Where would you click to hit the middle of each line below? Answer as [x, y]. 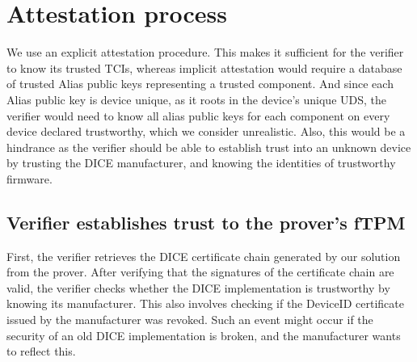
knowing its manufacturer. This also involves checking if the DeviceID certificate [205, 303]
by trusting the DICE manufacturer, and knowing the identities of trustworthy [201, 163]
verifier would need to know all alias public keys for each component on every [198, 115]
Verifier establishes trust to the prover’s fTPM [206, 222]
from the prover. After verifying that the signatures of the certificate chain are [200, 272]
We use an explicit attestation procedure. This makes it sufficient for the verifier [205, 52]
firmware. [29, 178]
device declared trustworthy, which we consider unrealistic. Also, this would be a [206, 131]
